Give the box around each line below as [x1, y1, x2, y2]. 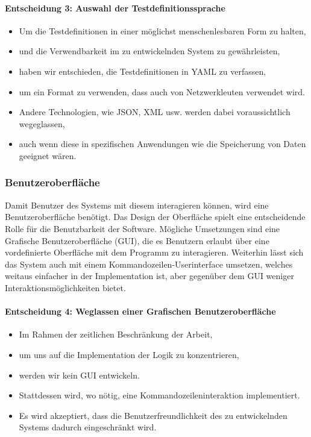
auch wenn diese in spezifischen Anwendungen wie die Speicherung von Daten [19, 137, 306, 150]
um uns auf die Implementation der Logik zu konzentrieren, [19, 348, 239, 360]
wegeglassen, [19, 117, 65, 130]
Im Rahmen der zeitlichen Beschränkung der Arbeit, [19, 328, 213, 341]
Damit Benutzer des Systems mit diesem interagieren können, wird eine [5, 198, 269, 211]
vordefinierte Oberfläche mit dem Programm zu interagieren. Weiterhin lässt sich [5, 246, 304, 259]
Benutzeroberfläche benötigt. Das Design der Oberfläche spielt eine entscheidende [5, 210, 306, 223]
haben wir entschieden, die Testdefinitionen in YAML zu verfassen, [19, 64, 266, 77]
